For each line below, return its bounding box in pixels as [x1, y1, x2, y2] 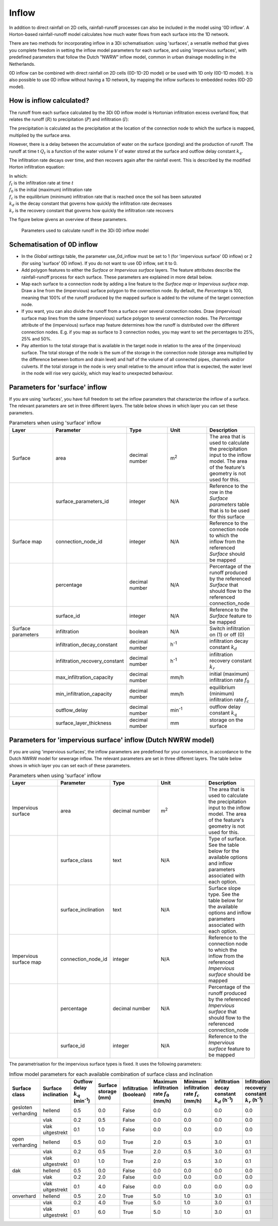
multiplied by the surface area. [9, 132, 71, 138]
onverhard [12, 1193, 36, 1199]
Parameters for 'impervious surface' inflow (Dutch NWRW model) [9, 736, 215, 744]
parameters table [209, 501, 250, 508]
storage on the [209, 717, 243, 724]
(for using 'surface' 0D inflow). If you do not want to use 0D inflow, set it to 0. [21, 260, 178, 266]
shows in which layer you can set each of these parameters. [9, 762, 131, 768]
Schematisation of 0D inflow [9, 241, 98, 249]
